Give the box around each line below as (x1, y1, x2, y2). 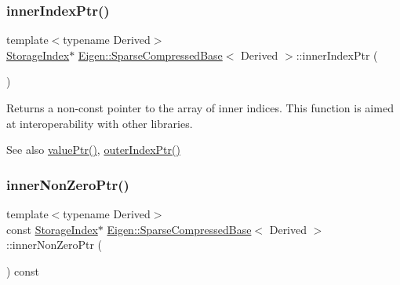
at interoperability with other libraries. (6, 115, 193, 131)
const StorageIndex (6, 221, 98, 237)
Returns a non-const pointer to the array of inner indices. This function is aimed (6, 100, 394, 115)
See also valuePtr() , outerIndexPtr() (6, 141, 180, 158)
